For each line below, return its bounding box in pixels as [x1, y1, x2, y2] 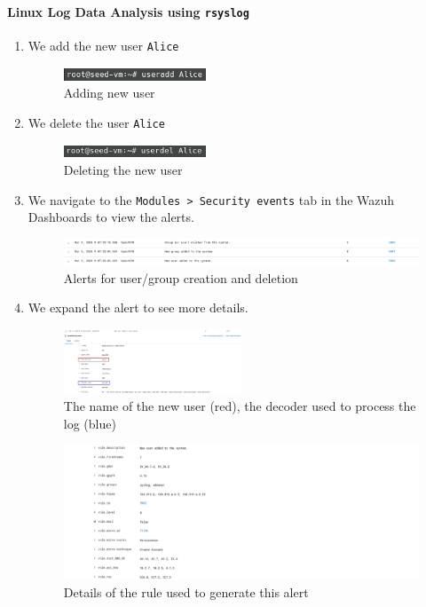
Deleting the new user [63, 160, 183, 178]
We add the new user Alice [28, 35, 179, 54]
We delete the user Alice [28, 113, 165, 131]
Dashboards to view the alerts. [28, 208, 194, 226]
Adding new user [63, 83, 155, 102]
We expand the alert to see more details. [28, 298, 248, 317]
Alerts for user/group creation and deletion [63, 268, 298, 287]
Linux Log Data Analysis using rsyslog [7, 2, 249, 20]
